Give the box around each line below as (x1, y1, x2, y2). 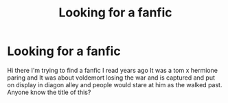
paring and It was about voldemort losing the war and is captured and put (7, 73, 215, 82)
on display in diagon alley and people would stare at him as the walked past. (7, 80, 223, 89)
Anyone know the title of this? (7, 88, 91, 96)
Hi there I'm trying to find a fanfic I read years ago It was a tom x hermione (7, 66, 218, 74)
